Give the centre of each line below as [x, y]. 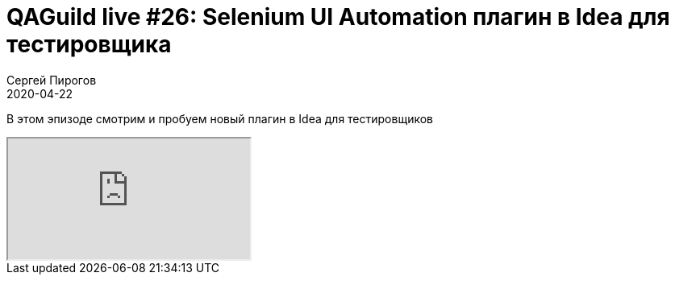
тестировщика [89, 44]
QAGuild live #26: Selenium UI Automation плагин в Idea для [338, 17]
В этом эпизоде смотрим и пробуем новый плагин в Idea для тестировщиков [220, 118]
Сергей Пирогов [52, 80]
